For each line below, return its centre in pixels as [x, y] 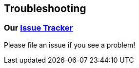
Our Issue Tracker [39, 28]
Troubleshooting [45, 8]
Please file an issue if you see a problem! [70, 45]
